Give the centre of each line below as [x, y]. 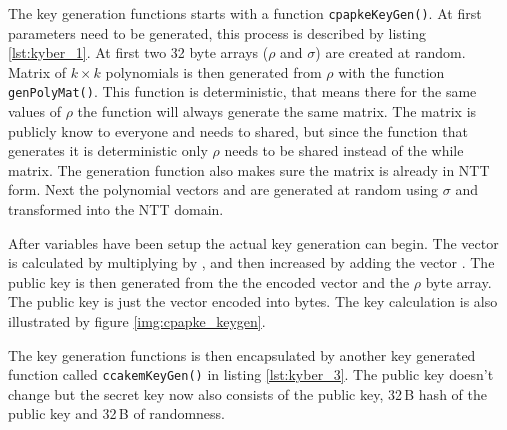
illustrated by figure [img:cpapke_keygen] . [137, 321]
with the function [391, 71]
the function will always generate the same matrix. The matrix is [277, 111]
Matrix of [37, 71]
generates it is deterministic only [108, 150]
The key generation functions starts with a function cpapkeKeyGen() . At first [245, 13]
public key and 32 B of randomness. [117, 413]
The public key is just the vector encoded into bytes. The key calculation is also [253, 301]
